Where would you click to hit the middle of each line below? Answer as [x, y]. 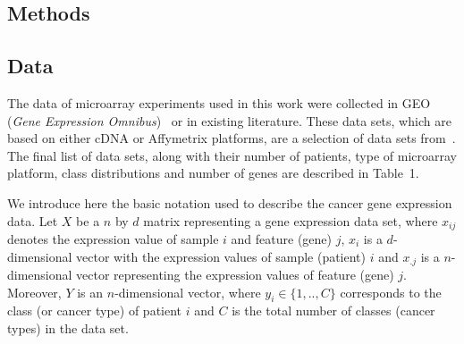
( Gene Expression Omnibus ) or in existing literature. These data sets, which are [229, 120]
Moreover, [34, 292]
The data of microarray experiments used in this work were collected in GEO [219, 102]
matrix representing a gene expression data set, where [291, 220]
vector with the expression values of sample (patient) [221, 256]
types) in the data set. [68, 328]
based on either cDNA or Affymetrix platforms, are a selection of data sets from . [232, 138]
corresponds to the [391, 292]
